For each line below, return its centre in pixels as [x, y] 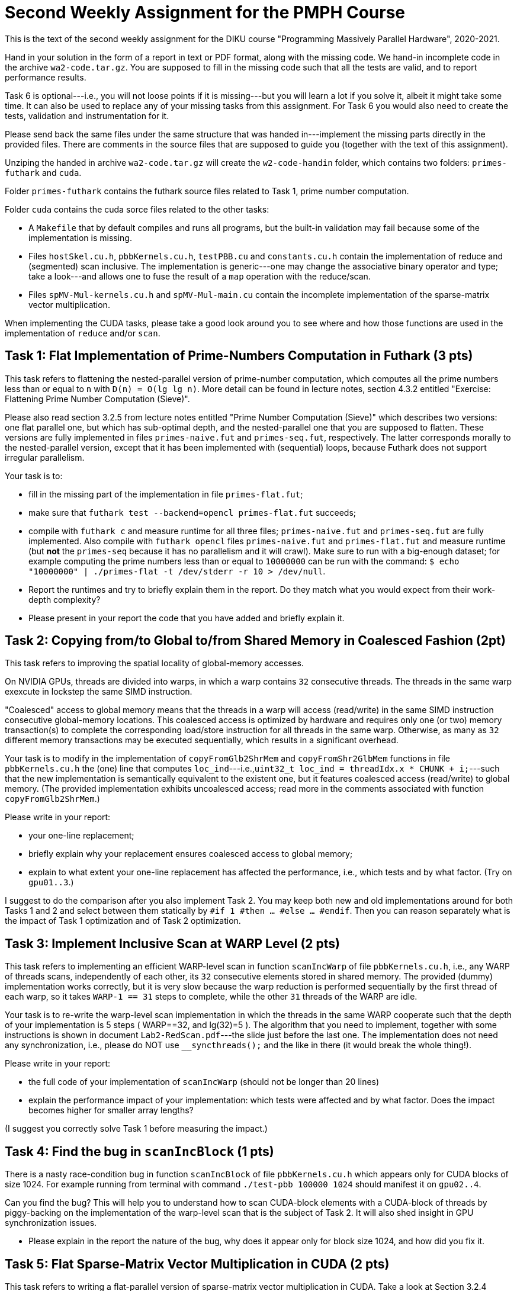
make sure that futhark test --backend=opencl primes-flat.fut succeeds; [192, 512]
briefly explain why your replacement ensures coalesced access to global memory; [191, 854]
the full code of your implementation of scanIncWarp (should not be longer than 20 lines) [204, 1082]
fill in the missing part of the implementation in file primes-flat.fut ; [166, 494]
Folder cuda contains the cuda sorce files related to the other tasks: [137, 209]
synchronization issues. [51, 1223]
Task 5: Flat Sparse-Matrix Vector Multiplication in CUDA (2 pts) [197, 1264]
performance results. [46, 77]
